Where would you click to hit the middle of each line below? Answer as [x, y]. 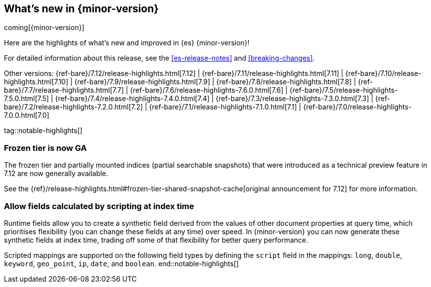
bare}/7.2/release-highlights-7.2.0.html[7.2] [73, 107]
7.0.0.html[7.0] [27, 115]
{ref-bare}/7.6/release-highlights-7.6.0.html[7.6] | [209, 90]
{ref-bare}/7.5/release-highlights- [344, 90]
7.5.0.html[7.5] [27, 99]
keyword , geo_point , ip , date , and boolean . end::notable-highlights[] [122, 263]
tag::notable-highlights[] [43, 131]
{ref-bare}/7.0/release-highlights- [357, 107]
